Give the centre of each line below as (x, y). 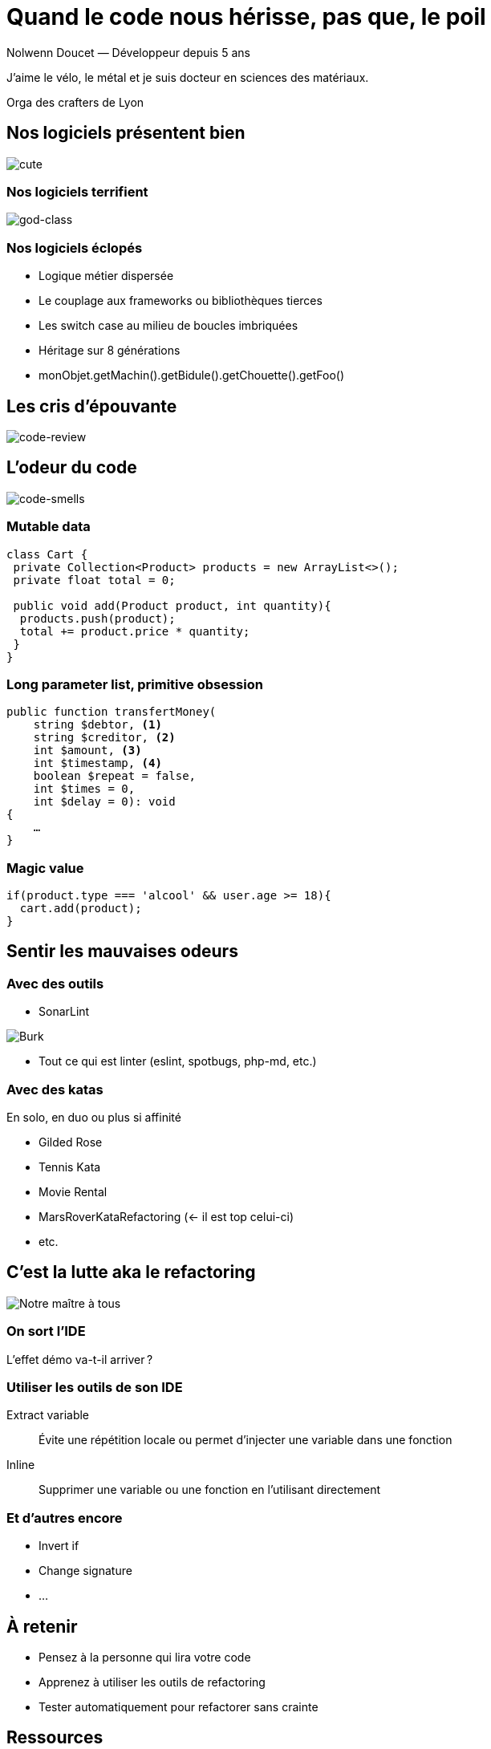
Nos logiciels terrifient (77, 191)
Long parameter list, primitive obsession (135, 684)
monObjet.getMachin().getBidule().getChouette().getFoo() (192, 375)
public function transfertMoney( (112, 712)
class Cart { (47, 554)
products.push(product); (97, 618)
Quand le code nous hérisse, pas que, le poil (246, 17)
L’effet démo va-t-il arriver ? (80, 1359)
